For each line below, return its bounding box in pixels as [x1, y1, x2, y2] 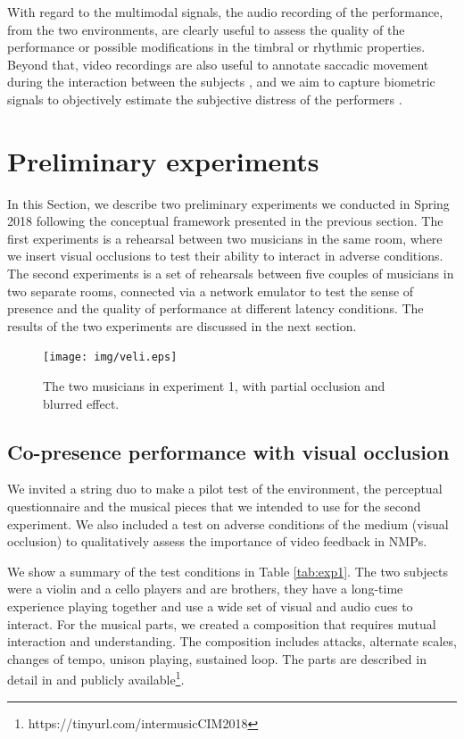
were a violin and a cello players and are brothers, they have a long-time [7, 579, 403, 598]
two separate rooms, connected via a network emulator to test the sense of [7, 281, 414, 300]
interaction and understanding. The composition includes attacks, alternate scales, [7, 632, 457, 651]
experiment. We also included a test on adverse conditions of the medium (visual [7, 514, 449, 533]
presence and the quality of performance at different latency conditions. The [7, 299, 424, 318]
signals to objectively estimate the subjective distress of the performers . [7, 89, 402, 108]
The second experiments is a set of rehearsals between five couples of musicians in [7, 264, 454, 283]
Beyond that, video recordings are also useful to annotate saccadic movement [7, 54, 429, 73]
